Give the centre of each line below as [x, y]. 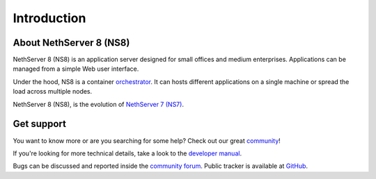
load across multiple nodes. [53, 92]
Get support [39, 124]
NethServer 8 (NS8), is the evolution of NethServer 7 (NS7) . [99, 104]
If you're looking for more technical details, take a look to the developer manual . [127, 153]
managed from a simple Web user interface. [76, 69]
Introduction [49, 18]
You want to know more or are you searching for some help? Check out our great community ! [147, 140]
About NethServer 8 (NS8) [71, 43]
